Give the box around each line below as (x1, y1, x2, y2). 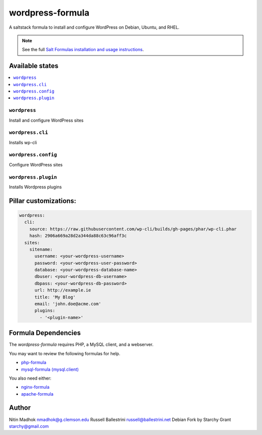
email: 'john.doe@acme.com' (34, 301, 101, 307)
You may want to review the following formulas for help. (9, 350, 121, 356)
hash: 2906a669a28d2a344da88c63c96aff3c (29, 233, 127, 238)
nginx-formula (21, 384, 49, 390)
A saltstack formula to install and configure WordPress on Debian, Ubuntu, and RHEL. (9, 24, 180, 30)
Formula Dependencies (9, 329, 81, 337)
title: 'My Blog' (34, 294, 76, 300)
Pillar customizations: (9, 197, 77, 205)
